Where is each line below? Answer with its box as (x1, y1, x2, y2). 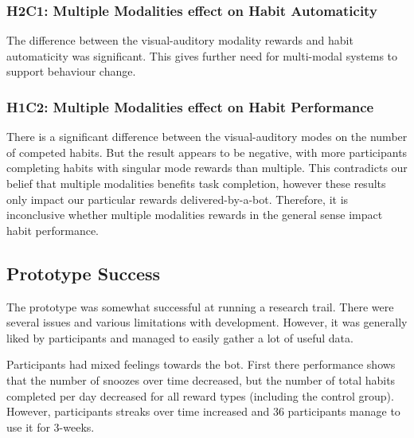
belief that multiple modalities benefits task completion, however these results (6, 175, 386, 191)
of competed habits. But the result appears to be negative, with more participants (6, 143, 408, 160)
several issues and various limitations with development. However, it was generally (6, 314, 408, 330)
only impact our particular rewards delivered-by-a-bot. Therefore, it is (6, 190, 349, 207)
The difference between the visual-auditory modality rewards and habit (6, 32, 353, 49)
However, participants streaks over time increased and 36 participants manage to (6, 403, 400, 420)
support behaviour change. (6, 63, 136, 80)
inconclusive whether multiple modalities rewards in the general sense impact (6, 206, 383, 223)
